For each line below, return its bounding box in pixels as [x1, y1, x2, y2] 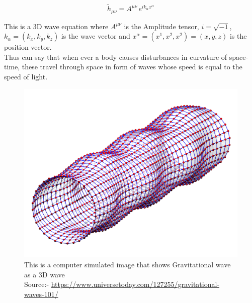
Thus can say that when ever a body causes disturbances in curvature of [4, 51, 227, 62]
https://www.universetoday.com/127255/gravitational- [51, 279, 220, 289]
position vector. [4, 42, 52, 52]
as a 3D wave [24, 269, 65, 279]
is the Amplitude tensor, [124, 21, 199, 31]
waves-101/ [24, 288, 58, 299]
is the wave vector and [61, 31, 130, 41]
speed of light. [4, 71, 48, 82]
